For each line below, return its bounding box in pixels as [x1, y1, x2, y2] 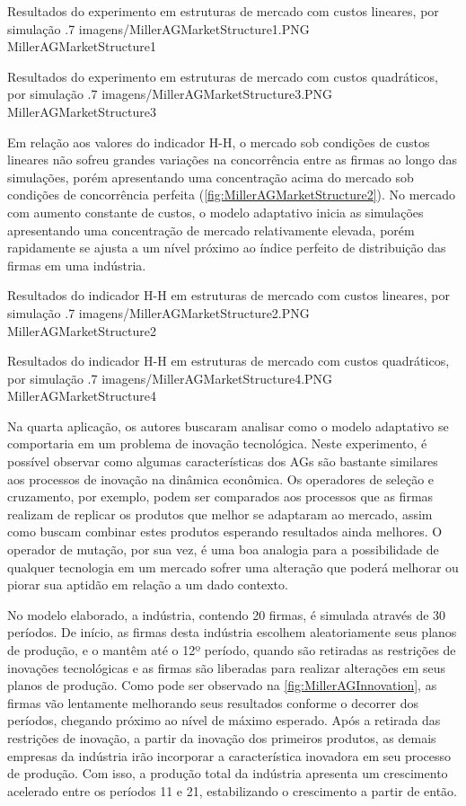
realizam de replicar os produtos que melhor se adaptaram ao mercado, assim [7, 504, 433, 523]
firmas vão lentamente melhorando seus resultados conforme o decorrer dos [7, 693, 419, 712]
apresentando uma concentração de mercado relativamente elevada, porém [7, 220, 415, 239]
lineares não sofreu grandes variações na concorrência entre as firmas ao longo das [7, 150, 457, 169]
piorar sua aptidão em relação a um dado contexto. [7, 575, 288, 594]
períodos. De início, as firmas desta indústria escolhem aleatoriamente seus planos [7, 623, 457, 642]
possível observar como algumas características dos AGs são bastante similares [7, 452, 438, 471]
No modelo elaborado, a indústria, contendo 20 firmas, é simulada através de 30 [7, 605, 446, 624]
